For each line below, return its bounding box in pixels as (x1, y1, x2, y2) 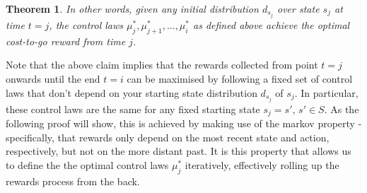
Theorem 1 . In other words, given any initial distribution (6, 1, 259, 16)
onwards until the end (6, 71, 100, 86)
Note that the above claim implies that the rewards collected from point (6, 57, 318, 72)
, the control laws (49, 18, 124, 33)
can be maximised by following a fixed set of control (127, 71, 353, 86)
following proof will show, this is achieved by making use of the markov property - (6, 116, 362, 131)
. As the (324, 101, 359, 116)
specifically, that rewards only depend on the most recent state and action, (6, 129, 330, 144)
